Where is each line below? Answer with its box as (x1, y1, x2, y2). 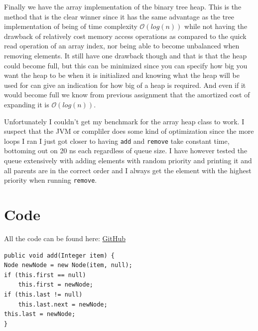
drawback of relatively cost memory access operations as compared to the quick (4, 30, 247, 41)
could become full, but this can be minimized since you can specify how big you (4, 60, 248, 70)
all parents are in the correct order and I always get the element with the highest (4, 165, 252, 175)
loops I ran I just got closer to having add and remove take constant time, (4, 135, 230, 146)
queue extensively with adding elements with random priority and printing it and (4, 155, 252, 165)
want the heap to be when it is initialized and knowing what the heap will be (4, 70, 240, 80)
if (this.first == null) (4, 271, 86, 279)
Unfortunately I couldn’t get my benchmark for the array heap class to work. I (4, 116, 245, 126)
